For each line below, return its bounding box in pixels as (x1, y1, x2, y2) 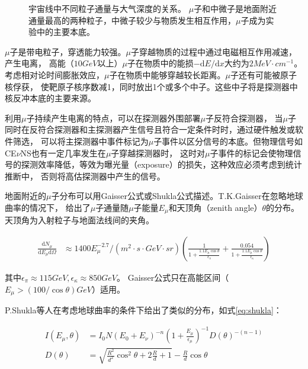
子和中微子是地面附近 (194, 2, 277, 14)
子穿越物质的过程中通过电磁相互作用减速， (130, 45, 297, 57)
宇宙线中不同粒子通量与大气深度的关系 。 (28, 2, 186, 14)
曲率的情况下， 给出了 (5, 201, 91, 213)
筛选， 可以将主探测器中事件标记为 (12, 134, 149, 147)
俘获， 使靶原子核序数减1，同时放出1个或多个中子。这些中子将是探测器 (12, 80, 290, 92)
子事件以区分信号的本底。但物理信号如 (153, 134, 303, 147)
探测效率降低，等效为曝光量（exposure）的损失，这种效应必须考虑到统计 (21, 158, 302, 171)
